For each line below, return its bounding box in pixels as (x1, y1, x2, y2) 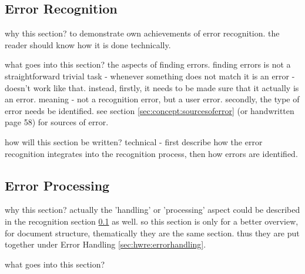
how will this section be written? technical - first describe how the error (5, 135, 263, 148)
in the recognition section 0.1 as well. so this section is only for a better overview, (5, 215, 299, 227)
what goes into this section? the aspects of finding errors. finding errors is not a (5, 58, 291, 71)
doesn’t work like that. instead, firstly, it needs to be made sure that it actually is (5, 81, 299, 93)
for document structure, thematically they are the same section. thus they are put (5, 226, 300, 239)
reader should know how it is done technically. (5, 38, 171, 51)
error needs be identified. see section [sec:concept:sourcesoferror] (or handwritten (5, 104, 294, 116)
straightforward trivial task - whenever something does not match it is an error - (5, 69, 295, 82)
